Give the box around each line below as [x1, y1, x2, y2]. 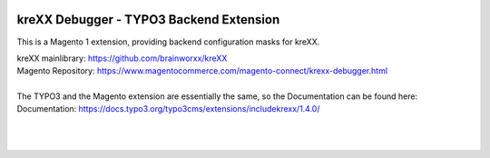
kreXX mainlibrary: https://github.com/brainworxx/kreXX [16, 53, 228, 64]
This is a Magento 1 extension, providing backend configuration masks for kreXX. [16, 36, 320, 47]
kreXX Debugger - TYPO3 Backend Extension [16, 12, 280, 27]
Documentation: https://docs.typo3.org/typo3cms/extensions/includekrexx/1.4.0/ [16, 104, 320, 114]
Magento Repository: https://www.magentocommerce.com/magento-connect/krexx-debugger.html [16, 65, 388, 76]
